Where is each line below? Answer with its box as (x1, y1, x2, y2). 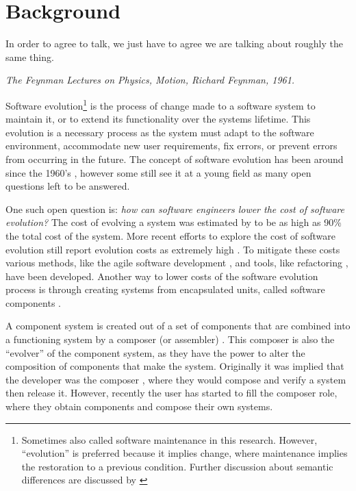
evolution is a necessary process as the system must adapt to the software (5, 125, 314, 139)
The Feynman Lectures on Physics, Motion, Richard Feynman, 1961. (5, 73, 295, 87)
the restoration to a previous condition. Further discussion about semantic (21, 459, 333, 473)
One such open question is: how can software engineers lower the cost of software (5, 201, 344, 216)
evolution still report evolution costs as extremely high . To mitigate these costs (5, 242, 340, 256)
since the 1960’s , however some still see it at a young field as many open (5, 165, 311, 179)
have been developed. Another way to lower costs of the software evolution (5, 268, 318, 283)
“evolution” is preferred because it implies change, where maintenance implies (21, 446, 348, 460)
